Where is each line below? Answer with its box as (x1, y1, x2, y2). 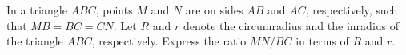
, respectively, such (305, 2, 398, 18)
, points (95, 2, 133, 18)
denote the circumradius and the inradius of (183, 17, 400, 33)
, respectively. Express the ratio (91, 33, 247, 49)
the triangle (6, 33, 63, 49)
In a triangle (6, 2, 67, 18)
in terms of (295, 33, 349, 49)
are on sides (185, 2, 243, 18)
